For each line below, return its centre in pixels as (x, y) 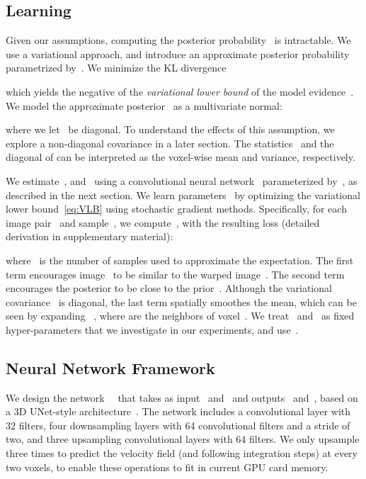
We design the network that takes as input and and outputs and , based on (182, 397)
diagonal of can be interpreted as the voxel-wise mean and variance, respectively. (181, 157)
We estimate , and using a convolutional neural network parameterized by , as (182, 180)
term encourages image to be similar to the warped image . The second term (175, 274)
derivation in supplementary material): (90, 236)
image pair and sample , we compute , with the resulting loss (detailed (163, 222)
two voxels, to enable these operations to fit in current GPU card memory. (167, 467)
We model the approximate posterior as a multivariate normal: (144, 105)
